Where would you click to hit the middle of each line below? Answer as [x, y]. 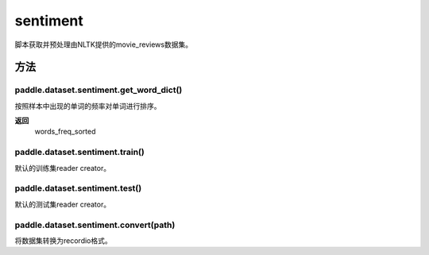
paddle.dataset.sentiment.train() [79, 153]
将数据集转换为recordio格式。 [63, 240]
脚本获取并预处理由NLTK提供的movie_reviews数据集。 [104, 44]
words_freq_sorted [65, 132]
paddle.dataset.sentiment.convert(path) [95, 225]
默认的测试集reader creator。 [63, 204]
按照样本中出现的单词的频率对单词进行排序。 [88, 106]
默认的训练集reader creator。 [63, 168]
